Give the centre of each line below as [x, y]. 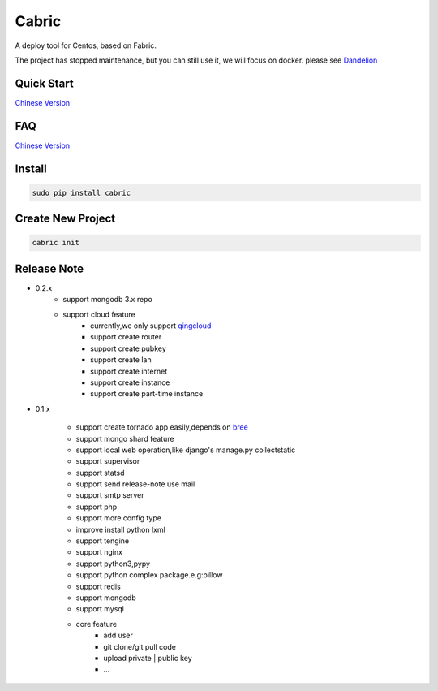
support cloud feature [99, 314]
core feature [97, 624]
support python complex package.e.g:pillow [149, 575]
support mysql [100, 609]
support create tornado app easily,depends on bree [162, 427]
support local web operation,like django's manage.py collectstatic [186, 450]
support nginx [99, 552]
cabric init [56, 243]
